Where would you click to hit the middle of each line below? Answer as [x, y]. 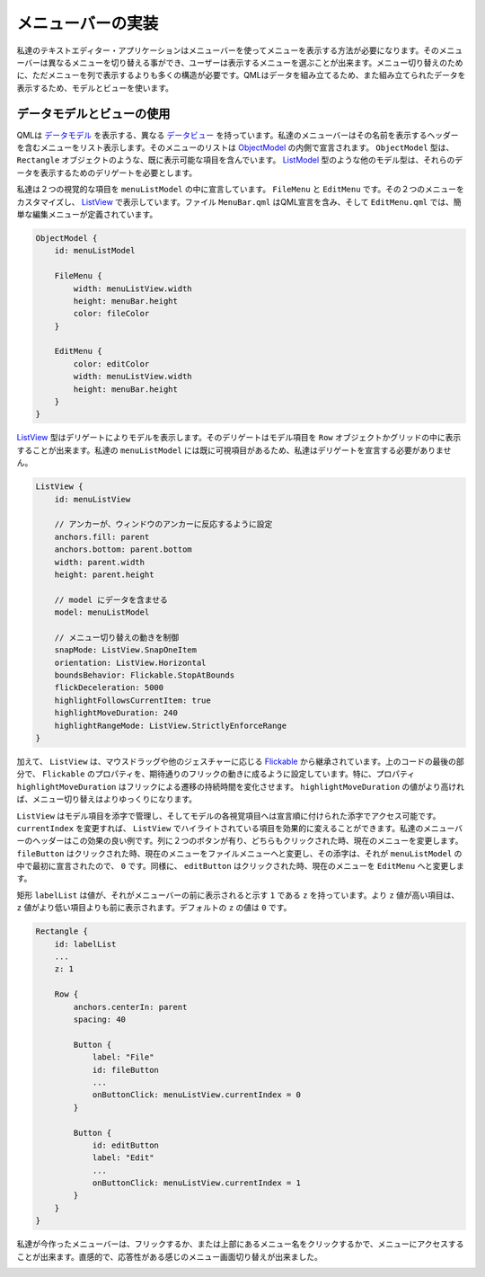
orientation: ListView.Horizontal [130, 662]
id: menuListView [93, 499]
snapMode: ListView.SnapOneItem [126, 650]
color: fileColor [111, 314]
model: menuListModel [102, 612]
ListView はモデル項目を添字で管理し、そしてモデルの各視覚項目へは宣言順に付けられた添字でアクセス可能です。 [229, 816]
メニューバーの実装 [88, 23]
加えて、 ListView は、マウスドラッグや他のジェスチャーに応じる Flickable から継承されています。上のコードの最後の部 [240, 761]
